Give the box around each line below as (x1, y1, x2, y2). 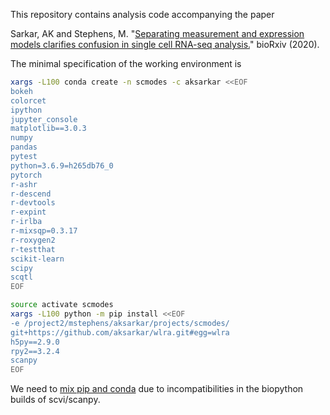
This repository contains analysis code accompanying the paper (10, 9, 275, 20)
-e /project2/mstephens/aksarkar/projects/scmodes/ (10, 318, 230, 328)
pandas (10, 142, 38, 153)
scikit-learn (10, 254, 65, 264)
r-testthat (10, 244, 56, 254)
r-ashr (10, 179, 38, 189)
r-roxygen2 (10, 235, 56, 245)
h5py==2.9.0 (10, 337, 60, 347)
